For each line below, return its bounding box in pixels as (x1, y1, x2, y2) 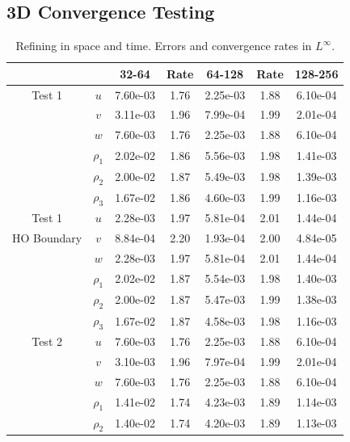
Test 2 (32, 332, 62, 349)
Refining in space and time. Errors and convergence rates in (15, 37, 312, 54)
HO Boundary (12, 229, 82, 246)
